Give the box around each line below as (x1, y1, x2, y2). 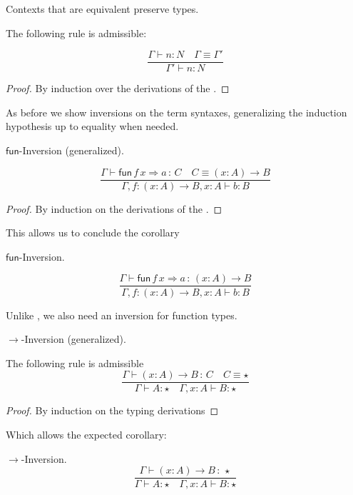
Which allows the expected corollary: (6, 426, 167, 441)
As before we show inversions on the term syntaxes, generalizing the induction (6, 104, 347, 119)
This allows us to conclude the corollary (6, 225, 180, 240)
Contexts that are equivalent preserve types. (6, 1, 199, 16)
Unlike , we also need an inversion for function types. (6, 307, 237, 322)
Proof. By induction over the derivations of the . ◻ (6, 81, 230, 96)
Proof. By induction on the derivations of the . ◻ (6, 201, 222, 216)
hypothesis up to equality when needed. (6, 119, 179, 134)
